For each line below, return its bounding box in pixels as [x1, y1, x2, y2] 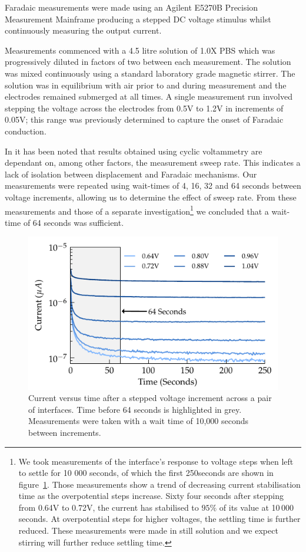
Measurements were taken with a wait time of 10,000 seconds [28, 415, 249, 427]
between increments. [28, 426, 101, 438]
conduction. [5, 124, 46, 137]
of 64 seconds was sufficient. [23, 216, 124, 228]
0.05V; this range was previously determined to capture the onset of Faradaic [5, 113, 284, 126]
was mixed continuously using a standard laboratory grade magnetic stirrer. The [5, 67, 295, 79]
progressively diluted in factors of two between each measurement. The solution [5, 55, 291, 68]
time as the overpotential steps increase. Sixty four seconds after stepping [18, 489, 284, 502]
